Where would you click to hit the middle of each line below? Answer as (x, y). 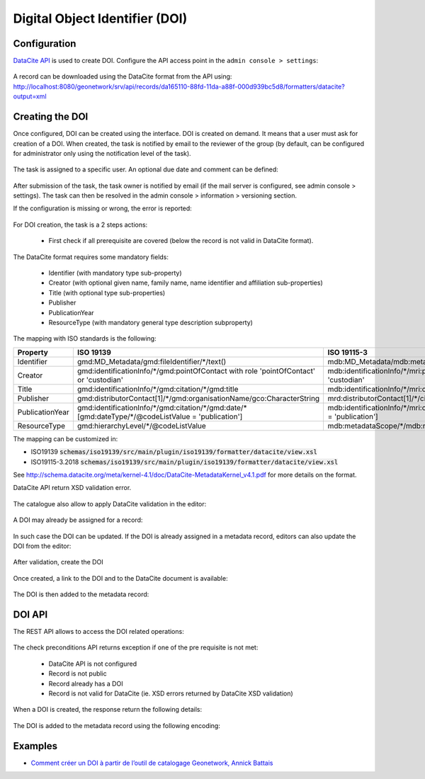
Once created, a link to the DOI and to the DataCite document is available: (120, 578)
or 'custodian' (100, 380)
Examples (35, 746)
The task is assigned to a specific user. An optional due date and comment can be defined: (146, 169)
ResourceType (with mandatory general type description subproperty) (151, 323)
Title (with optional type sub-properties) (107, 292)
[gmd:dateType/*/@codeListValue (134, 416)
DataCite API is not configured (93, 664)
